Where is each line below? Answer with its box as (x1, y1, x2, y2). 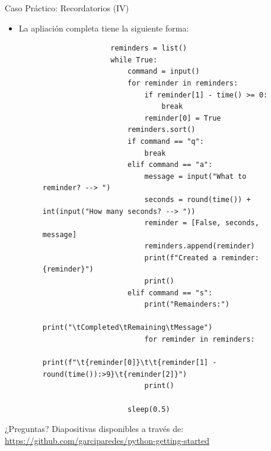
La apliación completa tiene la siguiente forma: (18, 21, 189, 34)
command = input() (127, 67, 200, 76)
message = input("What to (144, 172, 247, 181)
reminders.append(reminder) (144, 242, 255, 251)
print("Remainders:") (144, 300, 229, 309)
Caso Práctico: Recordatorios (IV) (5, 2, 129, 14)
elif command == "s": (127, 288, 213, 297)
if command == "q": (127, 137, 204, 146)
